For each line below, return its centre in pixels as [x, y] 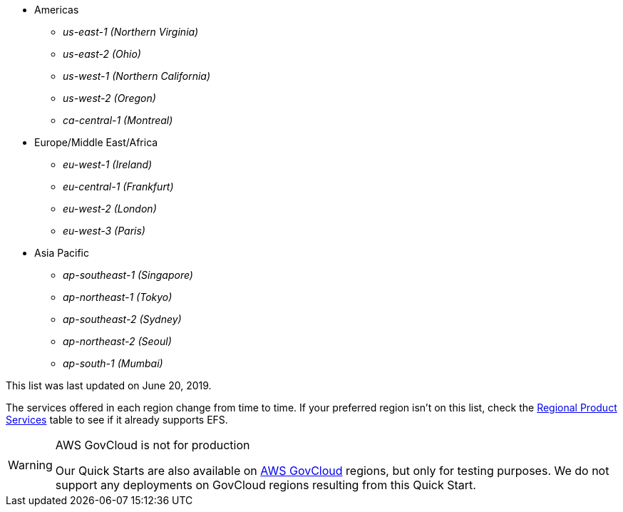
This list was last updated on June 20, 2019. [109, 385]
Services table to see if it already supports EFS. [117, 420]
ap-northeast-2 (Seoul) [117, 341]
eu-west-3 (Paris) [104, 231]
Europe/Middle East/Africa [96, 142]
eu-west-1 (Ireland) [108, 164]
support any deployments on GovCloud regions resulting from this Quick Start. [266, 485]
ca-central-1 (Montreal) [118, 120]
